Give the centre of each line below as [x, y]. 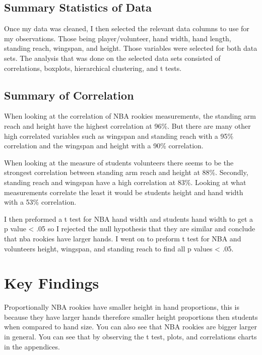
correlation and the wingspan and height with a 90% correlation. [104, 146]
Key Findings [52, 283]
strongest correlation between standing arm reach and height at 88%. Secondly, [126, 172]
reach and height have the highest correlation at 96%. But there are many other [127, 125]
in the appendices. [32, 346]
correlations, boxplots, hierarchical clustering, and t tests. [93, 68]
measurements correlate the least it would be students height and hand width [124, 192]
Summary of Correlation [69, 95]
